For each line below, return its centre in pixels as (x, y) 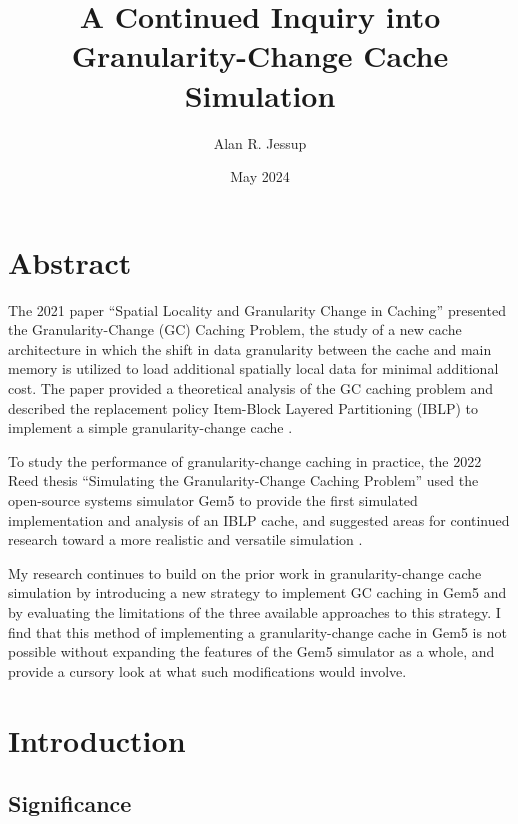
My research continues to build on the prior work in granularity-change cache (245, 572)
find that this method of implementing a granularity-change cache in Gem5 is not (257, 631)
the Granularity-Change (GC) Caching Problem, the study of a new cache (235, 329)
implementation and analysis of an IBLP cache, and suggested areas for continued (259, 519)
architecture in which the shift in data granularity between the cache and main (250, 348)
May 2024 (260, 176)
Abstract (70, 261)
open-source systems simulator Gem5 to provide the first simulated (213, 499)
